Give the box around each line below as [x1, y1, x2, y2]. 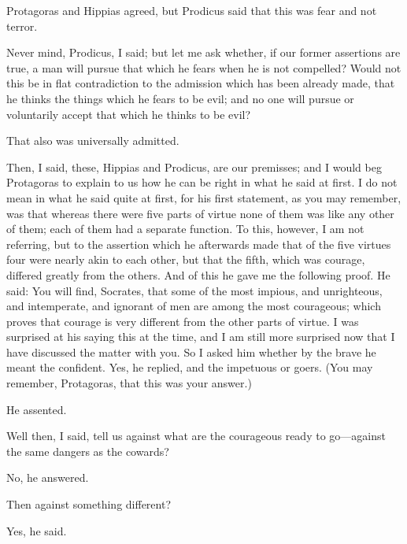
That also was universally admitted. [6, 132, 179, 149]
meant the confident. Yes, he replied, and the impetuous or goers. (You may [6, 359, 373, 376]
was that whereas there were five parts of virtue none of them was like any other [6, 205, 394, 221]
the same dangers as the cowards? [6, 442, 169, 459]
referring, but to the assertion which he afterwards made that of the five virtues [6, 235, 391, 252]
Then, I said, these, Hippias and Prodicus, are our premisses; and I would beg [6, 158, 382, 175]
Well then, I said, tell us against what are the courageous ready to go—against [6, 427, 386, 444]
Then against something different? [6, 496, 172, 513]
